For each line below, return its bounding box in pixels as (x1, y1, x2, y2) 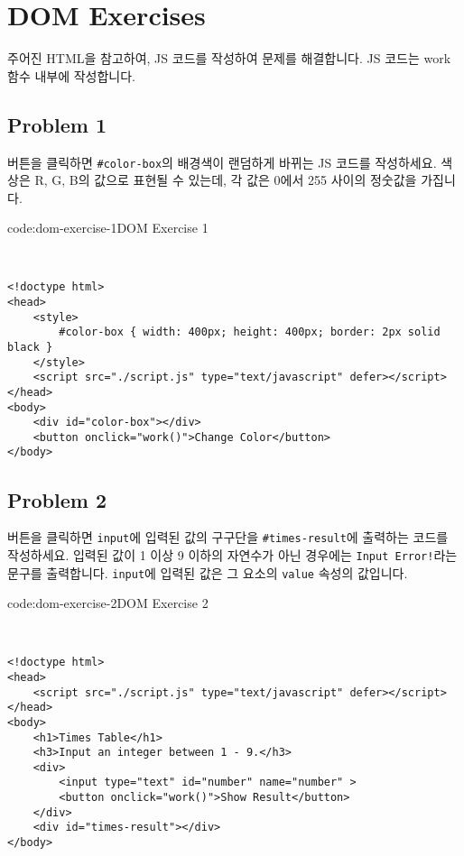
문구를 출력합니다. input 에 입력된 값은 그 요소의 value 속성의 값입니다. (7, 563, 408, 582)
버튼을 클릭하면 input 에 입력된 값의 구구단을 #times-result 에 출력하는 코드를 (7, 528, 449, 547)
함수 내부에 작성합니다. (7, 66, 136, 85)
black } (7, 340, 53, 354)
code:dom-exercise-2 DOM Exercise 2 (7, 594, 209, 612)
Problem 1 (7, 110, 107, 138)
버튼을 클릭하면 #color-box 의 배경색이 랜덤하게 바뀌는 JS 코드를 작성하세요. (7, 152, 437, 171)
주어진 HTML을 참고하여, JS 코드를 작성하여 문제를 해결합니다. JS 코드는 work (7, 49, 451, 68)
